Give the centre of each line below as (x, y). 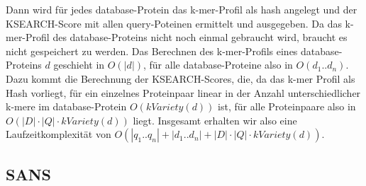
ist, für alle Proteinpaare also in (287, 106)
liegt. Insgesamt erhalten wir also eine (215, 120)
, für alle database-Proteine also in (218, 65)
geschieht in (79, 65)
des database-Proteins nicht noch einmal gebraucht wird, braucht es (200, 37)
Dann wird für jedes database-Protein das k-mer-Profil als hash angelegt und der (182, 9)
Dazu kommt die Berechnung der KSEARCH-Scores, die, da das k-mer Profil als (181, 78)
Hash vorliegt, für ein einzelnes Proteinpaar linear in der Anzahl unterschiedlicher (183, 92)
